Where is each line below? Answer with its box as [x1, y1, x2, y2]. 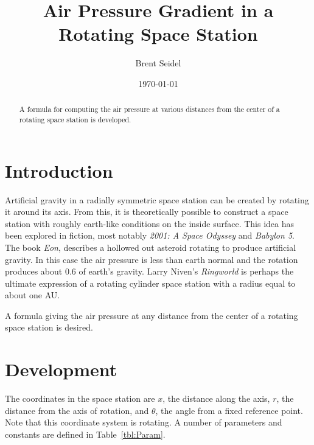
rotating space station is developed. [19, 114, 131, 124]
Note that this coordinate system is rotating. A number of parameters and [5, 416, 282, 429]
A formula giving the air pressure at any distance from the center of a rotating [5, 309, 298, 321]
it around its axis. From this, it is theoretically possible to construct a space [5, 205, 288, 218]
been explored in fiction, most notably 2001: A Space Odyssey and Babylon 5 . [5, 229, 295, 242]
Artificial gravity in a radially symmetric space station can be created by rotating [5, 193, 309, 206]
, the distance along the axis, [162, 392, 270, 405]
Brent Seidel [135, 57, 181, 69]
